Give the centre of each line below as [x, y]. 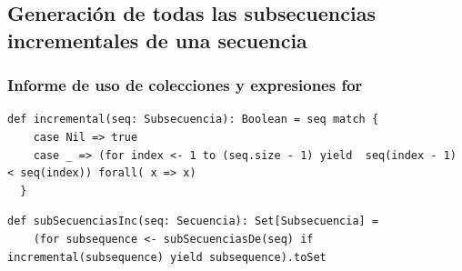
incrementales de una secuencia [157, 40]
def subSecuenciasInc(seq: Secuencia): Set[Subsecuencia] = [193, 221]
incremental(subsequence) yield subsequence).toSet [167, 257]
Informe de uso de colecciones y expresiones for [185, 85]
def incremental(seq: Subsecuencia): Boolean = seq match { [193, 120]
